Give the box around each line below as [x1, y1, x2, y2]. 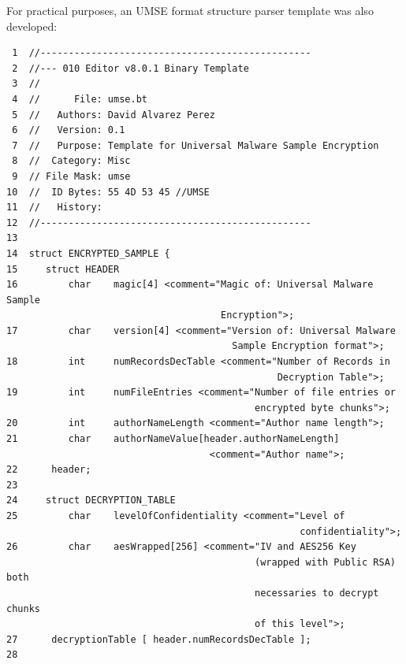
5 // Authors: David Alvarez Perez [12, 109, 215, 121]
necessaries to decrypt [255, 587, 379, 599]
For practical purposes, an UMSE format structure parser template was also [6, 2, 374, 18]
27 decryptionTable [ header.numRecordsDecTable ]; [6, 633, 311, 645]
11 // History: [6, 202, 102, 213]
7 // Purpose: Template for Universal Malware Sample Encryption [12, 139, 379, 151]
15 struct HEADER [6, 263, 120, 275]
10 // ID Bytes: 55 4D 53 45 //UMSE [6, 186, 210, 198]
